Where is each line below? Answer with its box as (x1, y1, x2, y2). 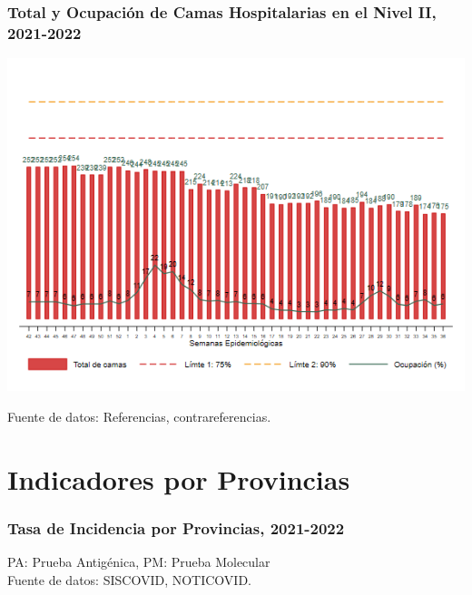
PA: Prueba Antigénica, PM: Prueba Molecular (7, 552, 270, 571)
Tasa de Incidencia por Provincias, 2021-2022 (7, 516, 345, 539)
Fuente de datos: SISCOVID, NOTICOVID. (7, 570, 251, 589)
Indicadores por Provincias (7, 460, 350, 497)
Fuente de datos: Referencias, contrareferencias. (7, 406, 271, 425)
